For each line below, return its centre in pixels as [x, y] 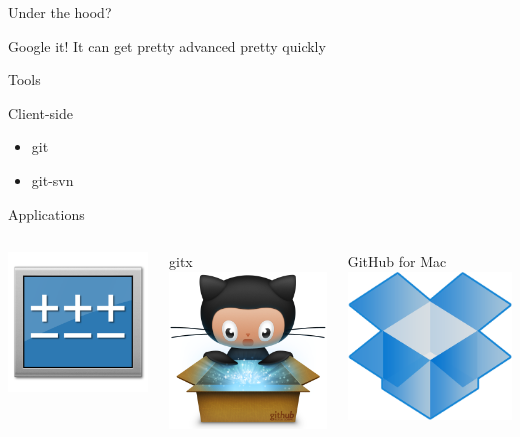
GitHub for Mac [397, 261]
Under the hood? [60, 12]
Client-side [41, 112]
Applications [46, 213]
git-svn [52, 179]
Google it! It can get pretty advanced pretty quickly [167, 45]
